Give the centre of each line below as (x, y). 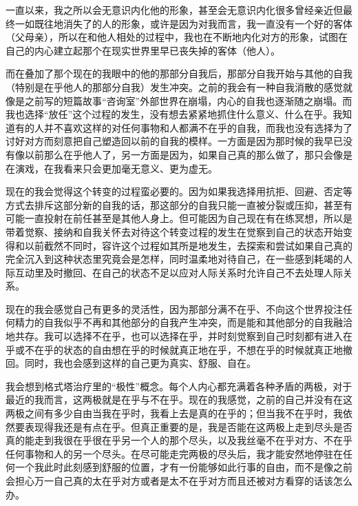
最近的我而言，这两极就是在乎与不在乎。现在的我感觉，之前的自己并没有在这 (179, 399)
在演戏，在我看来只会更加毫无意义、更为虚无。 (112, 168)
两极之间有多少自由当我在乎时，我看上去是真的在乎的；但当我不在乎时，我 (174, 413)
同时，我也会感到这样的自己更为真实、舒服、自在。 (140, 363)
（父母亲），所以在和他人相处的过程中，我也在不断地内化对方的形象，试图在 (177, 37)
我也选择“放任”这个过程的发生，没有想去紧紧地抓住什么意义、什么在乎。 (169, 114)
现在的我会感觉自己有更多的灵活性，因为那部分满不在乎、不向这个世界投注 (174, 308)
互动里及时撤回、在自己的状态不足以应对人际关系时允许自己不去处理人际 (179, 272)
